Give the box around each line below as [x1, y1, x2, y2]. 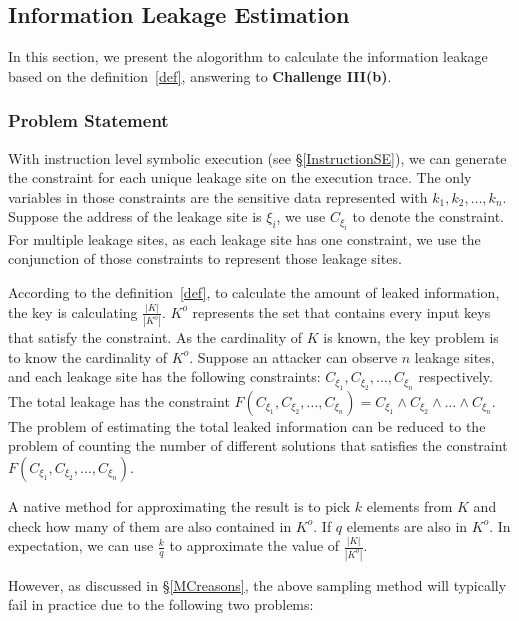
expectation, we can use [8, 535, 154, 556]
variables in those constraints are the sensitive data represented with [8, 186, 428, 207]
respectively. [418, 366, 493, 387]
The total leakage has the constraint [8, 390, 230, 411]
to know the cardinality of [8, 346, 168, 367]
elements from [366, 495, 453, 516]
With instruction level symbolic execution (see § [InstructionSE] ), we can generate [8, 147, 507, 168]
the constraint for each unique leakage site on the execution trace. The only [8, 167, 472, 188]
